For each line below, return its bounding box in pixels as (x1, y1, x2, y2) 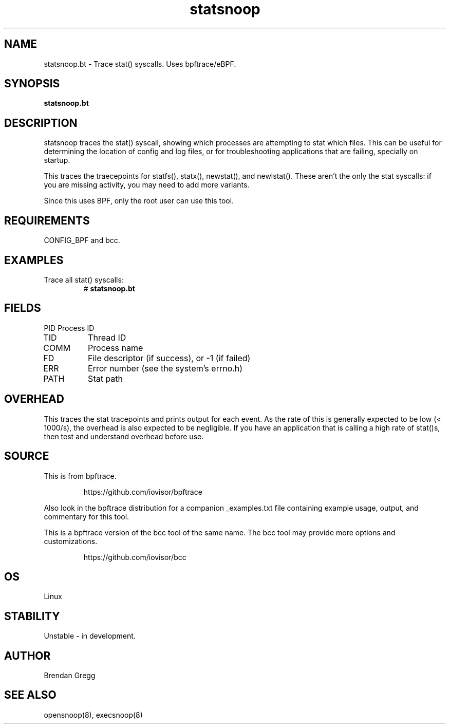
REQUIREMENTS (4, 214, 90, 227)
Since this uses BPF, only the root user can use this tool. (44, 196, 234, 206)
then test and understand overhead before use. (44, 432, 204, 441)
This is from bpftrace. (44, 471, 117, 480)
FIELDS (4, 302, 41, 315)
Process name (88, 342, 143, 353)
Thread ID (88, 332, 126, 343)
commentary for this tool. (44, 512, 129, 521)
